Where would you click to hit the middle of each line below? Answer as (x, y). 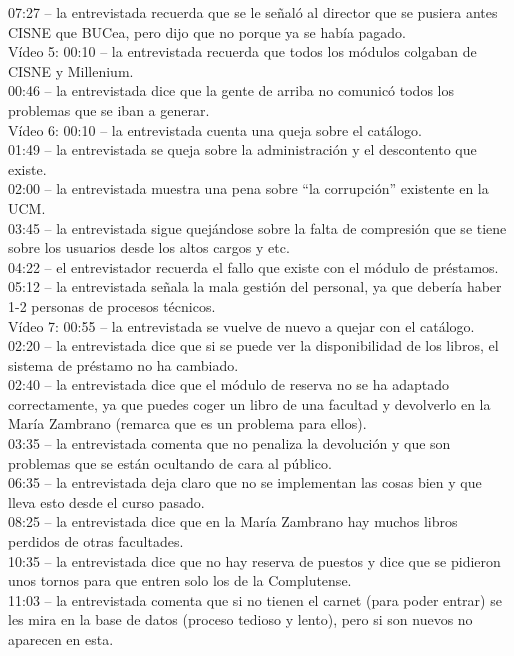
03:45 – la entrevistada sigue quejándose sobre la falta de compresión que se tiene (257, 227)
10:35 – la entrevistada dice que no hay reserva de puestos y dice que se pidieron (254, 560)
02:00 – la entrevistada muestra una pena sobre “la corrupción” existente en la (248, 188)
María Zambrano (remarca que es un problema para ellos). (187, 423)
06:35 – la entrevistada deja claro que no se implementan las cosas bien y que (245, 482)
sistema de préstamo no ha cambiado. (123, 364)
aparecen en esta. (61, 639)
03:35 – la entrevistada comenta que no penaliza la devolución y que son (229, 443)
